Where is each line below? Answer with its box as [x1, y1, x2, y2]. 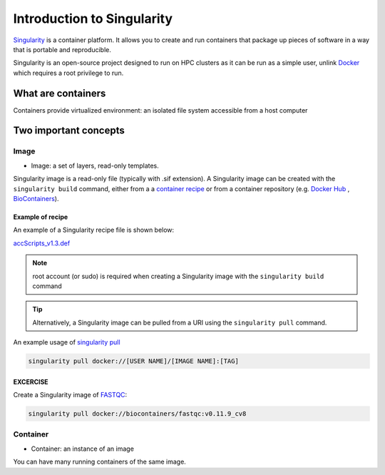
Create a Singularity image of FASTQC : [13, 391, 128, 399]
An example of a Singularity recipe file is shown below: [13, 225, 175, 235]
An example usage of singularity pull [13, 338, 120, 347]
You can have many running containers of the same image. [13, 457, 187, 466]
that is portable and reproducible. [13, 45, 112, 53]
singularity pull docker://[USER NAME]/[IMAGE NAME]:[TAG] [28, 357, 239, 365]
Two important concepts [13, 125, 125, 137]
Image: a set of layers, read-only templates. [31, 161, 160, 170]
